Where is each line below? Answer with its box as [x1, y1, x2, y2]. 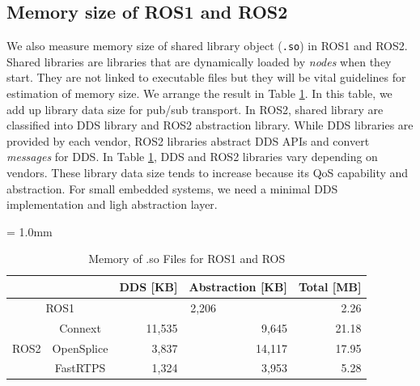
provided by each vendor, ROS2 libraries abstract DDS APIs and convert [6, 132, 370, 149]
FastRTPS [54, 359, 106, 376]
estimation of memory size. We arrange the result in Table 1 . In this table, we [6, 85, 392, 102]
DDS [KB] [119, 278, 178, 295]
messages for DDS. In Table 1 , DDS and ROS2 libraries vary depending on [6, 148, 378, 165]
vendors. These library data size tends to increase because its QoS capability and [6, 164, 409, 181]
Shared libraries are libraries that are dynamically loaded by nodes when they [6, 53, 392, 70]
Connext [59, 319, 101, 336]
